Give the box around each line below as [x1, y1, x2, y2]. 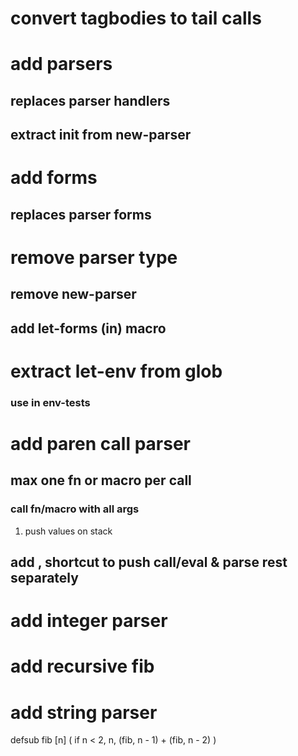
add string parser [10, 701, 158, 724]
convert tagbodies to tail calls [10, 7, 262, 30]
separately [10, 570, 79, 587]
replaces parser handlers [10, 92, 171, 109]
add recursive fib [10, 655, 155, 678]
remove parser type [10, 246, 178, 269]
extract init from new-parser [10, 127, 192, 144]
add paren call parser [10, 433, 191, 455]
